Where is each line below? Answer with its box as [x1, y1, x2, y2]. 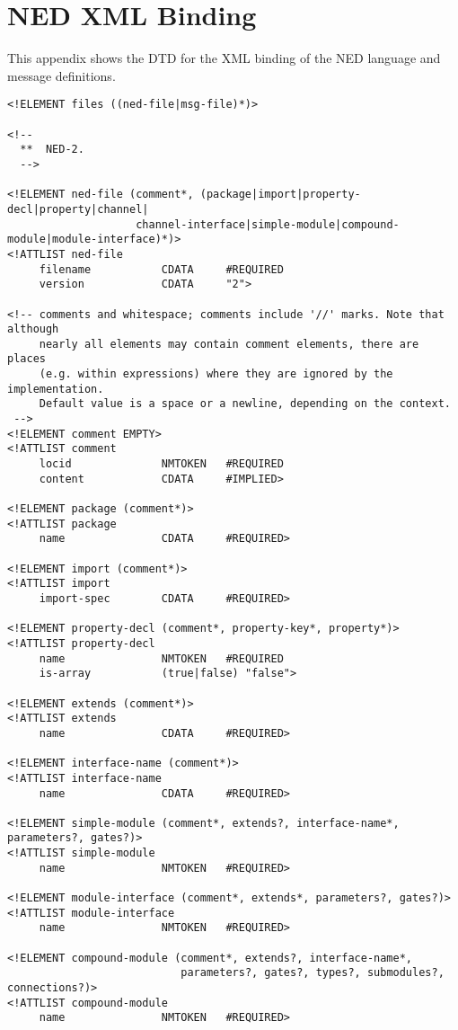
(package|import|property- [199, 188, 361, 201]
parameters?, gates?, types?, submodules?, [181, 966, 445, 980]
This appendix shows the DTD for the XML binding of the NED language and [7, 49, 441, 67]
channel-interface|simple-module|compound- [136, 218, 400, 231]
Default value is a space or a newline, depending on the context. [39, 397, 451, 411]
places [7, 352, 46, 366]
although [7, 323, 59, 336]
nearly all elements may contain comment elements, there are [39, 337, 419, 351]
